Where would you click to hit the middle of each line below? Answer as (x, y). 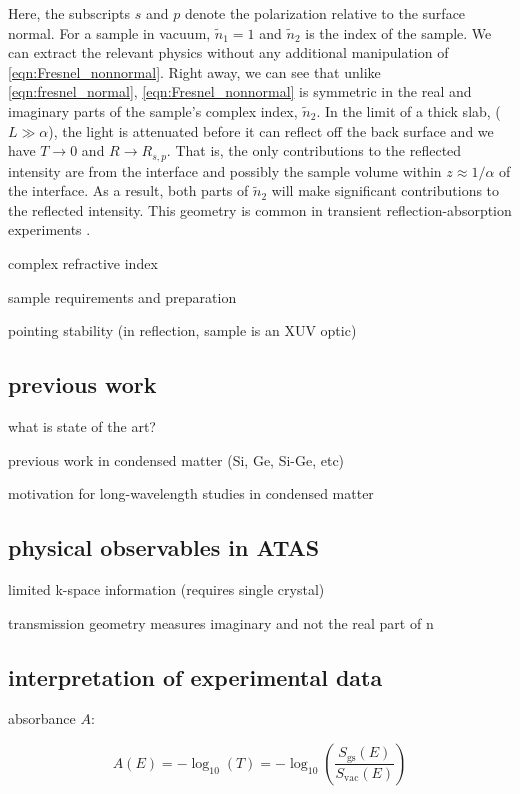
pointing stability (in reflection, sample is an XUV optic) (182, 330)
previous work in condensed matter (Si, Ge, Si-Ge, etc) (176, 459)
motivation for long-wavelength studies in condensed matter (191, 493)
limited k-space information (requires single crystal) (166, 588)
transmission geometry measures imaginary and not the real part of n (221, 622)
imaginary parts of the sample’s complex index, (153, 110)
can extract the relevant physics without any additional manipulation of (228, 52)
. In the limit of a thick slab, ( (408, 110)
